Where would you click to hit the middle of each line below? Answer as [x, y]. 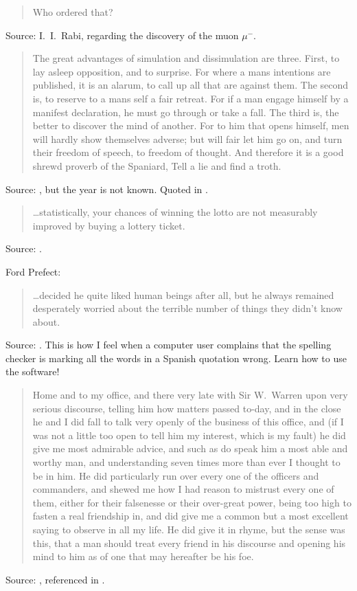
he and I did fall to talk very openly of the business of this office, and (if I [188, 422]
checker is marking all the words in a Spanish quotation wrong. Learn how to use [176, 358]
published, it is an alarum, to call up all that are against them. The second [191, 85]
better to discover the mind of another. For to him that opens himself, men [191, 125]
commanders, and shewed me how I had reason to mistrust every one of [183, 489]
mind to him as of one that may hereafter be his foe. [143, 556]
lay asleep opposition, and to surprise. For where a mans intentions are [182, 71]
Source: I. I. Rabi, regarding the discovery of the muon [122, 35]
